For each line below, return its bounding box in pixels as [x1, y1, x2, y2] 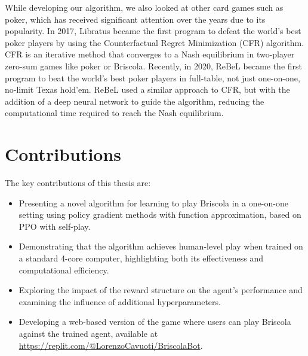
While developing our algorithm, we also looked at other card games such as [5, 1, 284, 13]
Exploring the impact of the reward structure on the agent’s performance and [19, 284, 303, 296]
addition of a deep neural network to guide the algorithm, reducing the [5, 95, 264, 107]
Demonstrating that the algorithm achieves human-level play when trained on [19, 240, 303, 252]
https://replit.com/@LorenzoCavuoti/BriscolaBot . [19, 339, 203, 351]
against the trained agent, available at [19, 327, 158, 339]
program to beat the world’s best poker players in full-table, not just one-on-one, [5, 71, 300, 84]
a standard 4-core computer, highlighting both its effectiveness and [19, 252, 263, 264]
